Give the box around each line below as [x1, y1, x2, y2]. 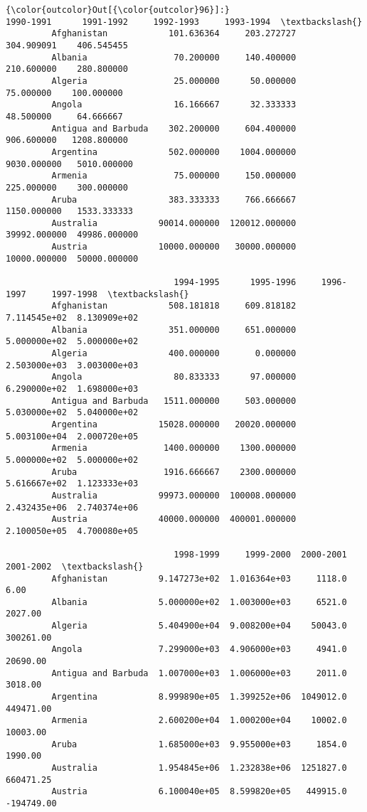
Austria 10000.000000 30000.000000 [51, 242, 297, 252]
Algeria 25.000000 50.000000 [51, 75, 297, 86]
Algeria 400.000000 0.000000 [51, 348, 297, 359]
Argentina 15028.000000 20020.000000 [51, 419, 297, 429]
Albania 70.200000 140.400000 [51, 52, 297, 63]
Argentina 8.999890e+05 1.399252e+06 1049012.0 [51, 692, 347, 703]
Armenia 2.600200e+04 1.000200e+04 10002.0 [51, 715, 347, 726]
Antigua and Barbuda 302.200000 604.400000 [51, 123, 297, 134]
